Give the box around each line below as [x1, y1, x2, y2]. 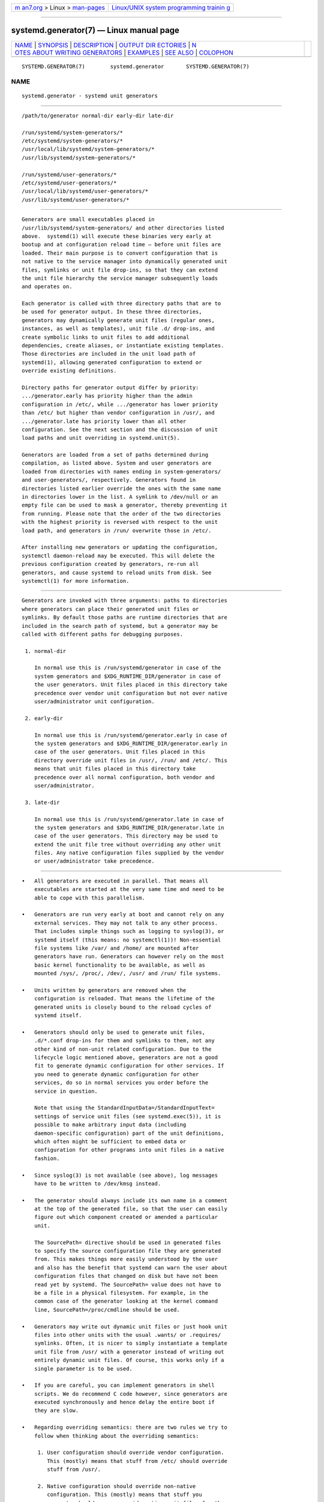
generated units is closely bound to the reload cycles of [34, 1003, 212, 1011]
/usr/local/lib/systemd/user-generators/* [22, 188, 149, 195]
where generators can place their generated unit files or [22, 606, 199, 612]
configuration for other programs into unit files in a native [34, 1146, 224, 1154]
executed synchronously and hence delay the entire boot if [34, 1399, 215, 1406]
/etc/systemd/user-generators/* [22, 179, 117, 186]
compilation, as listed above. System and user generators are [22, 460, 212, 467]
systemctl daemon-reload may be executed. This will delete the [22, 552, 215, 559]
